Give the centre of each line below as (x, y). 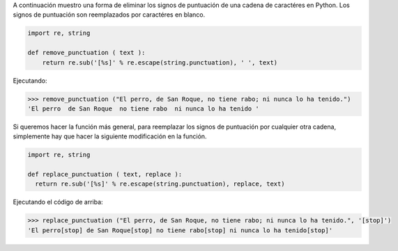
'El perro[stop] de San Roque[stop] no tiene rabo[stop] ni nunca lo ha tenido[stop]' (180, 230)
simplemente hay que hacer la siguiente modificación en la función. (110, 136)
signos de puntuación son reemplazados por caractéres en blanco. (109, 15)
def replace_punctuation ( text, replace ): (105, 175)
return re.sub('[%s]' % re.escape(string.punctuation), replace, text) (160, 184)
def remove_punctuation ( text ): (86, 53)
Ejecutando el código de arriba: (58, 202)
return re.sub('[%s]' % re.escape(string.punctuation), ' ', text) (160, 62)
